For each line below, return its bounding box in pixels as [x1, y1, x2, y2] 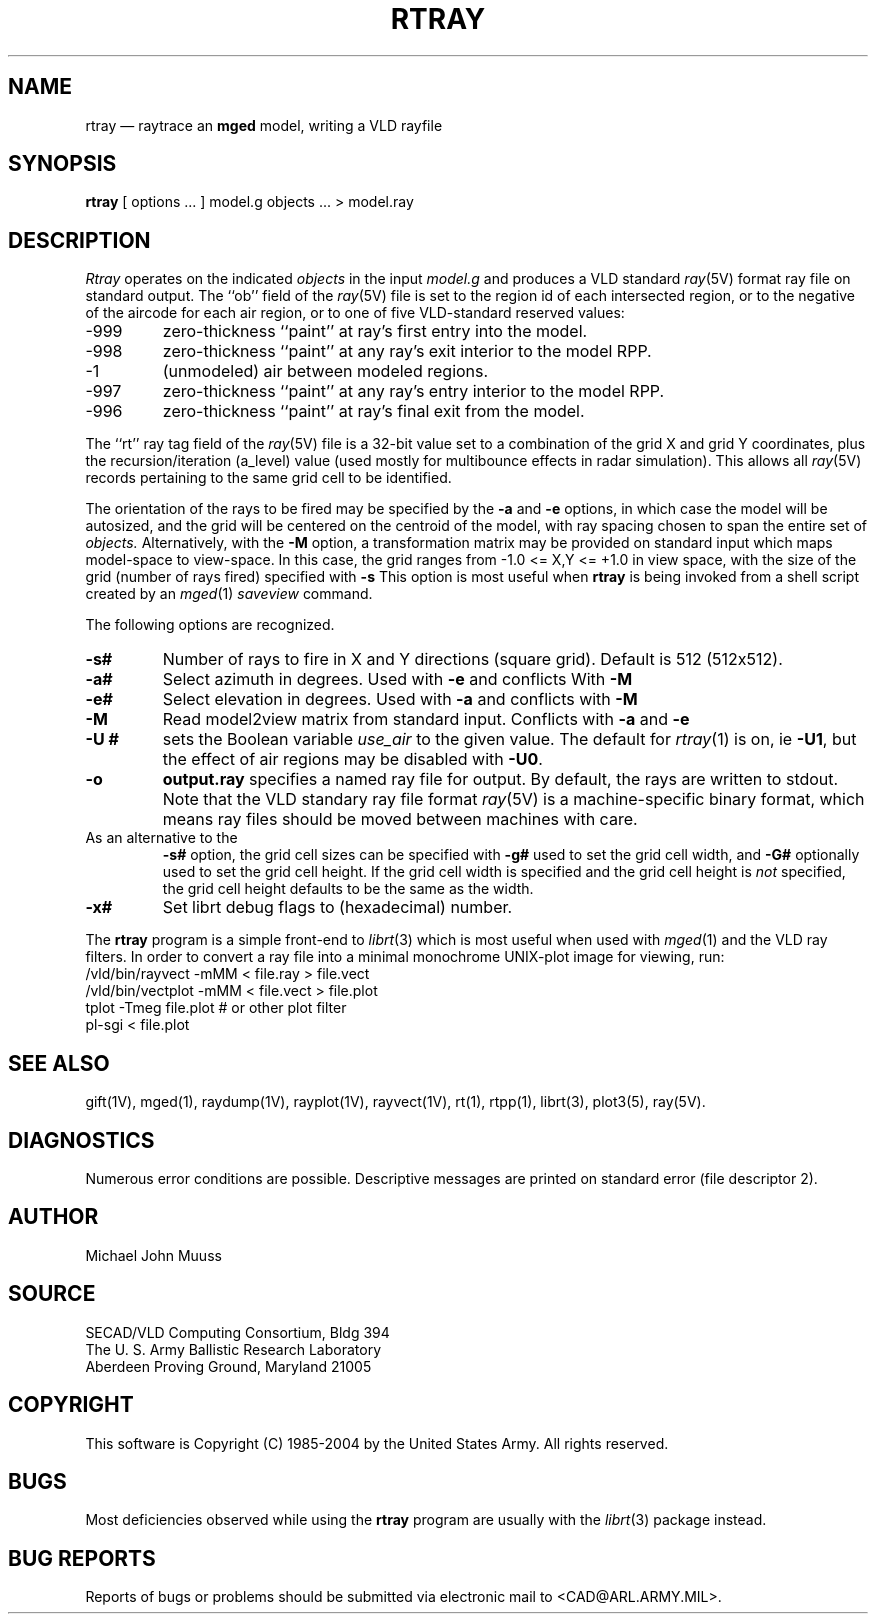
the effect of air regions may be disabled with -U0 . [162, 749, 543, 770]
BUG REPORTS [8, 1545, 156, 1571]
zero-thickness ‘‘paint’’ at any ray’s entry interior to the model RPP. [162, 381, 665, 402]
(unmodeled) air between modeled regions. [162, 361, 489, 382]
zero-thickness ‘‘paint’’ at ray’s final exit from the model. [162, 401, 585, 422]
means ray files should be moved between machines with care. [162, 809, 638, 830]
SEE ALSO [8, 1050, 110, 1076]
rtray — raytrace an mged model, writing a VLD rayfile [85, 116, 443, 134]
